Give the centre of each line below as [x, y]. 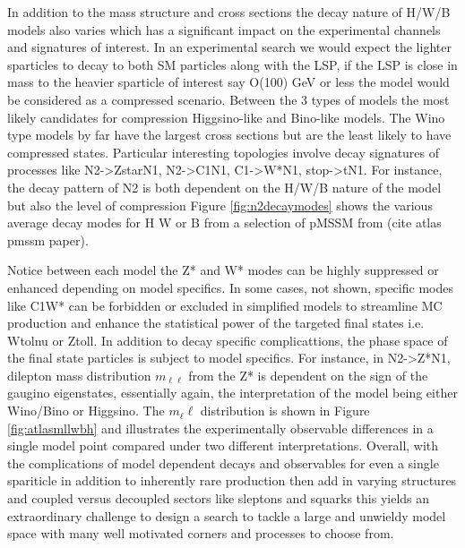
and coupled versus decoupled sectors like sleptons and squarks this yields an [219, 498]
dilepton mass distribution [79, 375]
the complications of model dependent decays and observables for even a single [223, 462]
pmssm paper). [48, 240]
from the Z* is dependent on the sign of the [308, 375]
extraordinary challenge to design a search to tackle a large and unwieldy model [227, 515]
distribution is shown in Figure [285, 411]
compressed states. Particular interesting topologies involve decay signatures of [224, 152]
